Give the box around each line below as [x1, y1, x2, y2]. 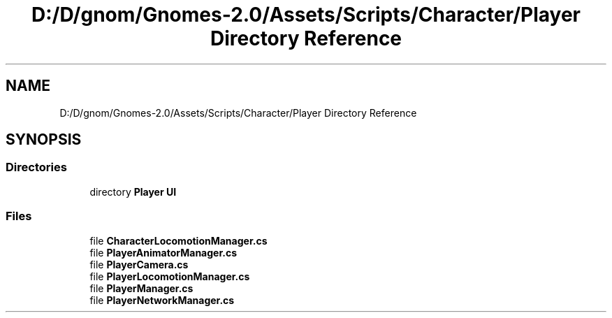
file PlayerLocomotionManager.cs [89, 270, 250, 282]
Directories [6, 160, 67, 175]
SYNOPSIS [6, 131, 82, 149]
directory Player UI [89, 185, 177, 198]
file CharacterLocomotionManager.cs [89, 234, 268, 247]
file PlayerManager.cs [89, 282, 194, 294]
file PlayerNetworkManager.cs [89, 294, 235, 306]
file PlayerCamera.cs [89, 258, 189, 270]
